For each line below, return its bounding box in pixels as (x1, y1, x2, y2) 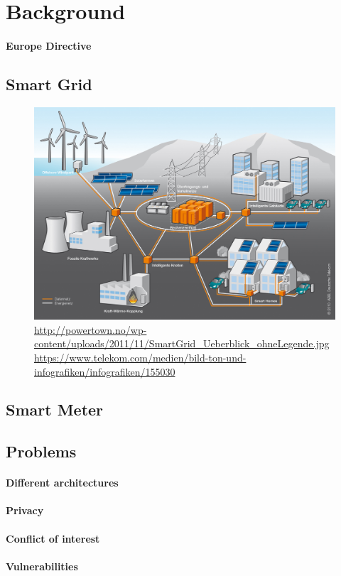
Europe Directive (6, 38, 92, 53)
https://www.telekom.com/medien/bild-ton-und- (34, 349, 247, 364)
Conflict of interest (6, 531, 100, 545)
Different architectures (6, 475, 119, 490)
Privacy (6, 503, 44, 518)
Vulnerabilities (6, 558, 78, 573)
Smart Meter (6, 398, 104, 420)
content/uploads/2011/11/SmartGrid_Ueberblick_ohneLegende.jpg (34, 336, 330, 351)
